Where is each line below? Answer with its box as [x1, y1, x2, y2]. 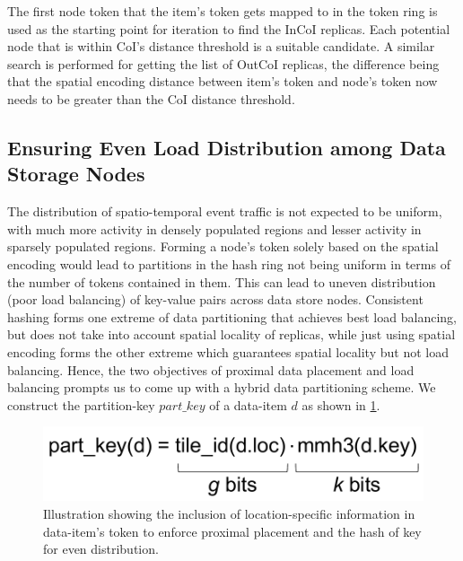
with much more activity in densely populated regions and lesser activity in [7, 219, 422, 238]
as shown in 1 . [301, 395, 380, 414]
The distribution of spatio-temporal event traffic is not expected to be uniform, [7, 202, 442, 221]
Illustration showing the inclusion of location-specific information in [43, 504, 415, 523]
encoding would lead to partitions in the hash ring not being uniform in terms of [7, 254, 450, 273]
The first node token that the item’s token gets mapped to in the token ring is [7, 2, 438, 20]
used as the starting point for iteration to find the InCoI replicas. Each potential [7, 19, 450, 38]
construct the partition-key [7, 395, 155, 414]
